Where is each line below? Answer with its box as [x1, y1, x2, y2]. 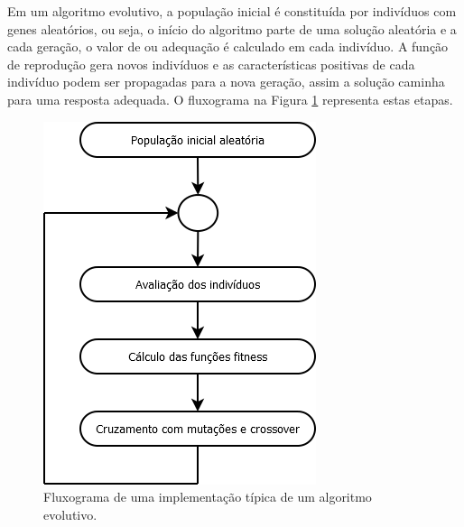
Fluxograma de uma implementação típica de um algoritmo [43, 487, 372, 506]
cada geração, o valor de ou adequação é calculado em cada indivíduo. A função [7, 37, 449, 56]
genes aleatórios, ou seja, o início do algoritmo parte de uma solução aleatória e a [7, 19, 457, 38]
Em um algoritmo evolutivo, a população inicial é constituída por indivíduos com [7, 2, 457, 20]
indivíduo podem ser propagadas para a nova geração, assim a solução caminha [7, 72, 445, 91]
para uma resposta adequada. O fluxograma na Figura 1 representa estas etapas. [7, 89, 453, 108]
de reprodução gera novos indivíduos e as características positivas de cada [7, 54, 415, 73]
